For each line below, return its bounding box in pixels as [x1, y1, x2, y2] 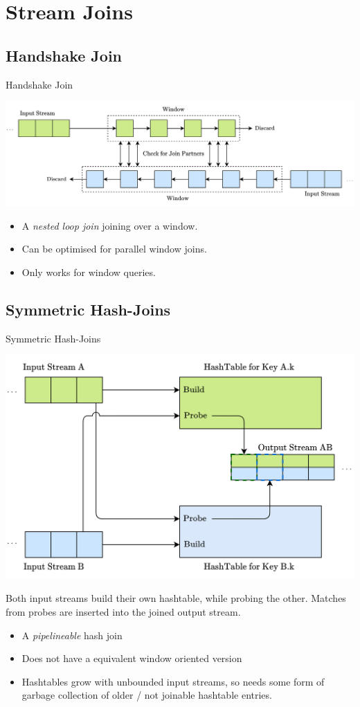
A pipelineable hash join [21, 627, 123, 642]
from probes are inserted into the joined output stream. [6, 604, 241, 618]
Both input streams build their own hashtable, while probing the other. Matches [6, 591, 346, 605]
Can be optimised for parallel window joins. [21, 241, 207, 256]
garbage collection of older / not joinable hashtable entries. [21, 688, 272, 702]
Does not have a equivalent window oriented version [21, 651, 242, 665]
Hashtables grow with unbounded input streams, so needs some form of [21, 674, 325, 688]
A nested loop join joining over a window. [21, 218, 198, 232]
